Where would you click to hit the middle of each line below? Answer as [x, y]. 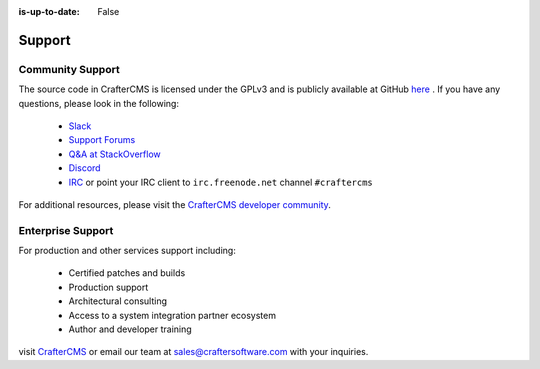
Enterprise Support [66, 230]
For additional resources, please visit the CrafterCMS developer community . [175, 204]
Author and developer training [130, 329]
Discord [84, 168]
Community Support [69, 69]
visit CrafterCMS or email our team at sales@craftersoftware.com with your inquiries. [193, 352]
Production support [108, 287]
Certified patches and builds [127, 273]
